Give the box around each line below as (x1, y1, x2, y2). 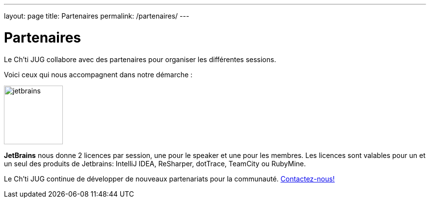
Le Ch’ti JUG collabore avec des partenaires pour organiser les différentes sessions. (4, 55, 276, 64)
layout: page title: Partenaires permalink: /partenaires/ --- (4, 12, 189, 20)
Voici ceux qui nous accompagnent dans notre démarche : (4, 70, 193, 79)
